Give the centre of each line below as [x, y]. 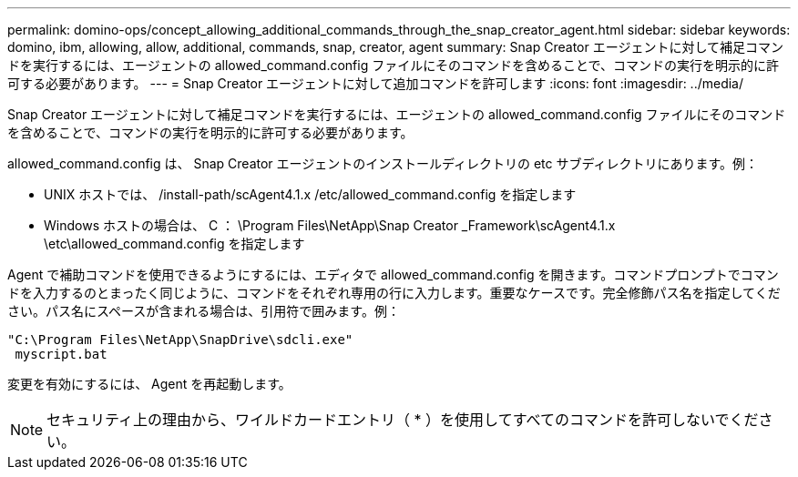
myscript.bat [61, 354]
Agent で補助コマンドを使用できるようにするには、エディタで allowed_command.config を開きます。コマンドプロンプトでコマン [393, 274]
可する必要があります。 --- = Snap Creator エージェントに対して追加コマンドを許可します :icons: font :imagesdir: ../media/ [376, 83]
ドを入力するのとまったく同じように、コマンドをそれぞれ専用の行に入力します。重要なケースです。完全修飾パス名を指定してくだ [394, 293]
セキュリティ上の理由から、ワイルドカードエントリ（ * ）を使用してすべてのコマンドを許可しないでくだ [403, 420]
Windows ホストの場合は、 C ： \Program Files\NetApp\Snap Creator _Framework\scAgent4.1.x [330, 225]
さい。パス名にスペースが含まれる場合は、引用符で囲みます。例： [204, 311]
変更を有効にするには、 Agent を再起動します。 [149, 384]
